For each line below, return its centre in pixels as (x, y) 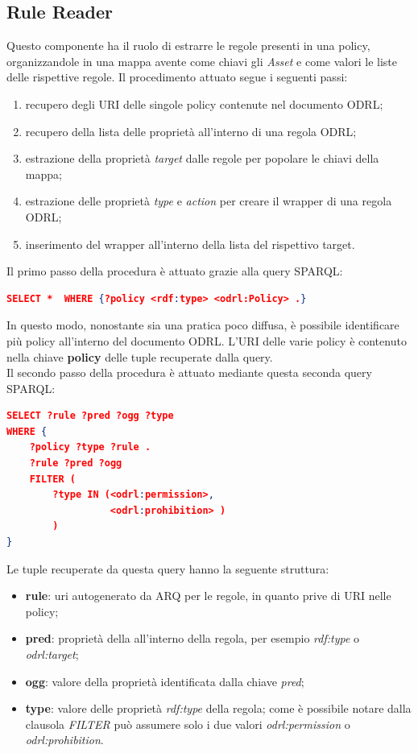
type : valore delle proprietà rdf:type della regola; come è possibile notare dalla (218, 708)
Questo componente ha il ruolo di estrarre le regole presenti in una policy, (188, 46)
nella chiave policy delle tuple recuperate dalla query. (140, 356)
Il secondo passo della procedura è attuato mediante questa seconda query (189, 372)
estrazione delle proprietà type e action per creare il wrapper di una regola (209, 201)
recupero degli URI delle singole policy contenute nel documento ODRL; (204, 103)
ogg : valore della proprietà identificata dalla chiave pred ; (165, 681)
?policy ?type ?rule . (90, 447)
